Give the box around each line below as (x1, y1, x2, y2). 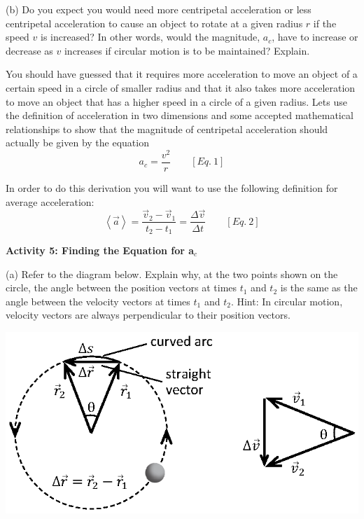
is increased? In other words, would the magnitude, (41, 29, 260, 44)
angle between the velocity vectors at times (6, 293, 190, 308)
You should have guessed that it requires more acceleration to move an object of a (6, 67, 358, 81)
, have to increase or (272, 29, 358, 44)
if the (313, 15, 337, 30)
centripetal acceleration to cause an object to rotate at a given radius (6, 15, 303, 30)
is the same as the (280, 280, 358, 295)
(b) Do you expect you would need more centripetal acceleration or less (6, 2, 311, 16)
